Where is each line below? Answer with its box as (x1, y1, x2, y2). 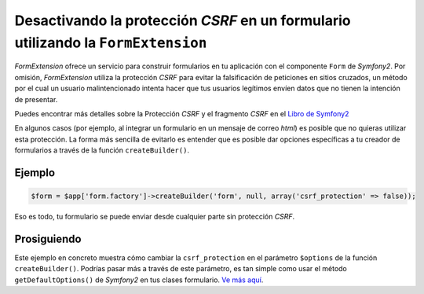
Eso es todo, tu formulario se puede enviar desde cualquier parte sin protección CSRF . (14, 212, 295, 222)
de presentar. (14, 94, 58, 104)
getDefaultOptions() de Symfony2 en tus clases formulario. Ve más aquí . (14, 275, 264, 285)
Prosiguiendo (14, 232, 82, 245)
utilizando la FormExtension (14, 34, 207, 51)
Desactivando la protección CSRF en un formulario (14, 12, 351, 29)
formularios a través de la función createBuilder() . (14, 145, 190, 155)
